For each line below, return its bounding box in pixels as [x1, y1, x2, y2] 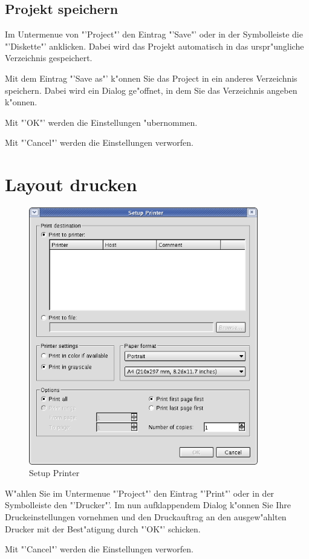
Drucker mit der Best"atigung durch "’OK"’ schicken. [5, 522, 201, 535]
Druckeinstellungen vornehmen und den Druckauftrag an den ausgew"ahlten [5, 511, 287, 523]
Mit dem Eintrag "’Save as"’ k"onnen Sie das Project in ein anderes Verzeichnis [5, 71, 298, 84]
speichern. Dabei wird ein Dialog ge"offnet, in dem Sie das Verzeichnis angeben [5, 83, 298, 96]
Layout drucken [5, 172, 137, 197]
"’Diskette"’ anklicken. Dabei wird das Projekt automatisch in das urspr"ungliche [5, 39, 304, 52]
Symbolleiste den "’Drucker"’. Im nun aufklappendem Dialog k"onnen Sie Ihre [5, 499, 291, 511]
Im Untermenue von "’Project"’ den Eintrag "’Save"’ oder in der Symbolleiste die [5, 28, 303, 41]
